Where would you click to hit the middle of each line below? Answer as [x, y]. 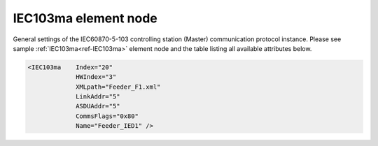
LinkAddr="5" [98, 97]
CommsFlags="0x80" [107, 116]
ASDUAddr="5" [98, 106]
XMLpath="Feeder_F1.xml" [118, 87]
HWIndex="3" [96, 77]
